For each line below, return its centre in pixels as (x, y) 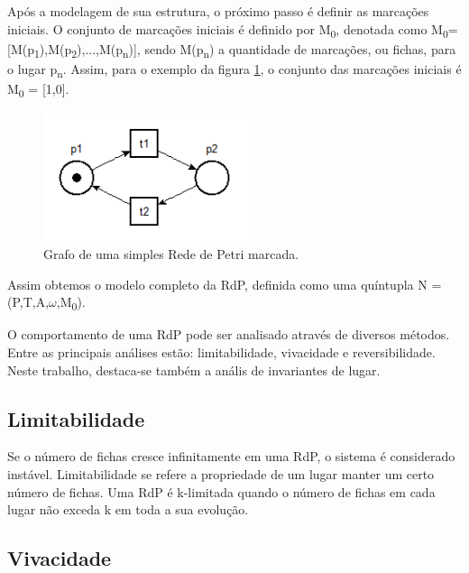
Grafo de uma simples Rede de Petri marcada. (171, 254)
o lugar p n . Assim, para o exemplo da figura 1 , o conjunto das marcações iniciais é (234, 69)
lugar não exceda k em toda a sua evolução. (128, 509)
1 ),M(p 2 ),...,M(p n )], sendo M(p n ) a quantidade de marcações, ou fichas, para (245, 50)
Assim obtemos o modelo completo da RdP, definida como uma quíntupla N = (225, 284)
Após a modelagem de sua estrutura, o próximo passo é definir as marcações (218, 11)
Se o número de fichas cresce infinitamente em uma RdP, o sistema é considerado (231, 456)
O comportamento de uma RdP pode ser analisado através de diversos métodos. (229, 334)
